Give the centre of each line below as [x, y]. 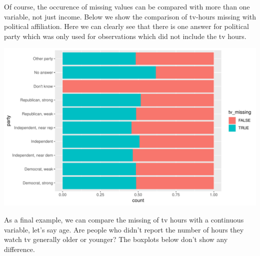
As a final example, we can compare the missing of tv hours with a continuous [124, 219]
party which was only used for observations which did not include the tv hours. [125, 36]
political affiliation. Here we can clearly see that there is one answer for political [126, 26]
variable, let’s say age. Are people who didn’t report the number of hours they [124, 229]
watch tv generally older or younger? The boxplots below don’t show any [116, 239]
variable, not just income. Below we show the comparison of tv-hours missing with [130, 16]
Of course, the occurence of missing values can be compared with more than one [127, 6]
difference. [19, 249]
